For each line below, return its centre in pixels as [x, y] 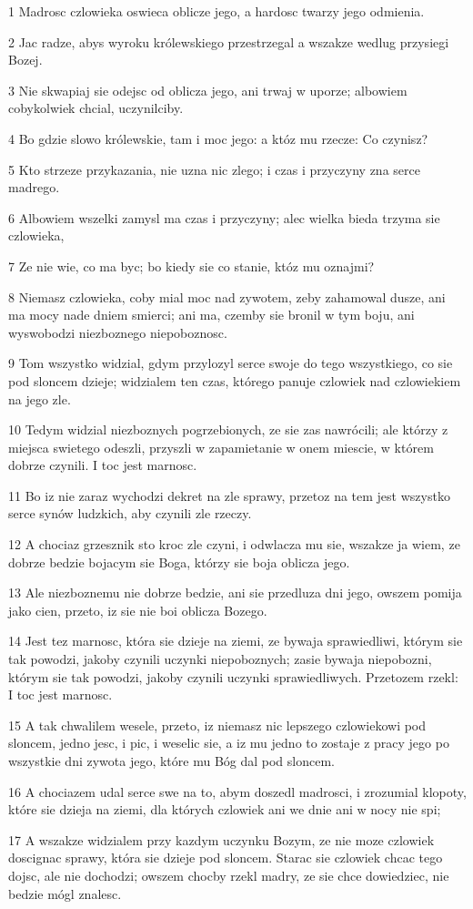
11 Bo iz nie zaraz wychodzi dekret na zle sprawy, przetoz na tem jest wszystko [229, 495]
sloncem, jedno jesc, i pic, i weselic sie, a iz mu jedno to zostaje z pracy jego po [229, 743]
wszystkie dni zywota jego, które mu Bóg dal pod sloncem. [171, 761]
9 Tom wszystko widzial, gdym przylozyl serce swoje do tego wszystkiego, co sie [231, 363]
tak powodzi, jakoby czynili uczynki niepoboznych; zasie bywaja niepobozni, [220, 659]
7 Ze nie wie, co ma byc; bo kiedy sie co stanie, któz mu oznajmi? [191, 266]
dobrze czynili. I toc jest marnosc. [103, 465]
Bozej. [25, 60]
